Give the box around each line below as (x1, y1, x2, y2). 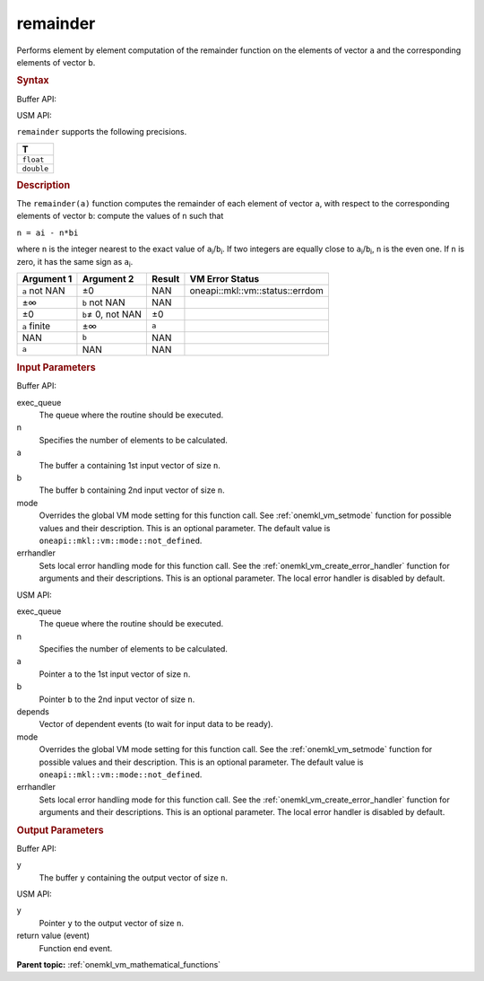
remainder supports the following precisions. (16, 127, 187, 137)
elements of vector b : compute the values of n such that (16, 211, 224, 222)
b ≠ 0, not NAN (82, 308, 143, 320)
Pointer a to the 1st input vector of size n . (39, 669, 191, 679)
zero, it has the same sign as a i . (16, 256, 134, 269)
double (22, 163, 49, 173)
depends (16, 706, 49, 717)
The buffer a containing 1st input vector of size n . (39, 460, 221, 470)
